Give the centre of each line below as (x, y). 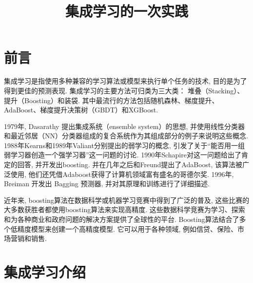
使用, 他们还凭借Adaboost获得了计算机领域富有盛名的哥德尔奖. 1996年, (122, 174)
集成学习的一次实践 (126, 11)
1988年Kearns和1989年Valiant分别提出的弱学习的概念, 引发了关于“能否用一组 (125, 145)
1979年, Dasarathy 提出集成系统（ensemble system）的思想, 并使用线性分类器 (125, 126)
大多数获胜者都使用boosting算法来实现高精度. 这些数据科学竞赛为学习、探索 (125, 209)
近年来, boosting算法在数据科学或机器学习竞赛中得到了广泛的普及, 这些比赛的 (127, 200)
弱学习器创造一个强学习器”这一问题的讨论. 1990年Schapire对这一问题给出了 (123, 155)
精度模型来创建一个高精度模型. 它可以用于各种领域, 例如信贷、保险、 (127, 229)
